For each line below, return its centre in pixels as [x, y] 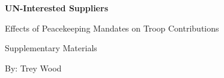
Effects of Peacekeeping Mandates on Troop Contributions [112, 28]
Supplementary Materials [51, 48]
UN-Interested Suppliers [56, 8]
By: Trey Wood [33, 68]
